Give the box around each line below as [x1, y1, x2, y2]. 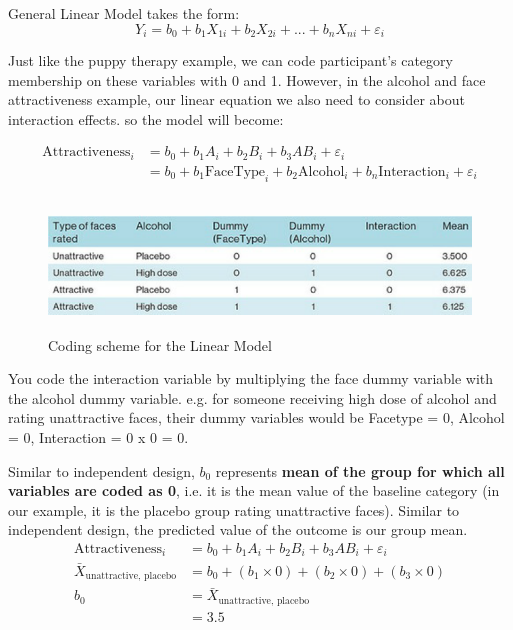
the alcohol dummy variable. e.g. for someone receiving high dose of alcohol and [8, 387, 497, 408]
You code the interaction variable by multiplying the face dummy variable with [8, 368, 494, 389]
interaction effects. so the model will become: [8, 108, 284, 129]
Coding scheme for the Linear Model [48, 334, 272, 355]
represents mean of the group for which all [215, 460, 505, 481]
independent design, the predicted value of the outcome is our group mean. [8, 519, 468, 540]
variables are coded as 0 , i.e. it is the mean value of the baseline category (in [8, 480, 500, 501]
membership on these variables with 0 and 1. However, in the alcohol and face [8, 69, 486, 90]
